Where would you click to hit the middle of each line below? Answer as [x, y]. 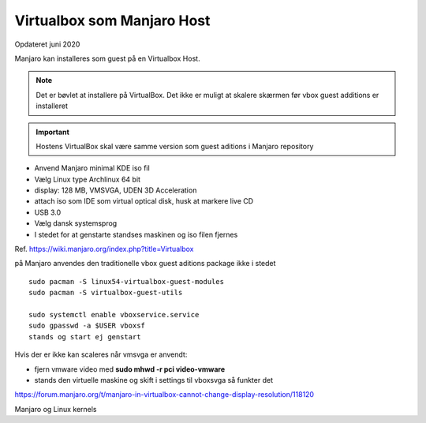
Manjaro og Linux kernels [56, 409]
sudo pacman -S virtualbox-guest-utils [106, 293]
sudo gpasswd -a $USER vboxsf [87, 326]
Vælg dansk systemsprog [76, 223]
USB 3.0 [48, 212]
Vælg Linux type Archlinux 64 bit [88, 179]
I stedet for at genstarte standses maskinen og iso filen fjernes [136, 234]
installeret [52, 106]
